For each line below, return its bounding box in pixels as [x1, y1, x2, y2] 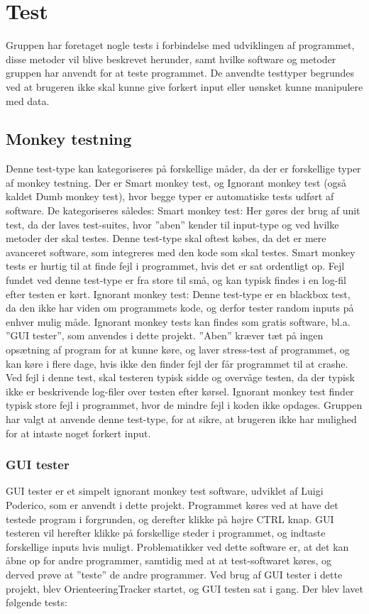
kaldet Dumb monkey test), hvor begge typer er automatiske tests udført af [6, 189, 334, 204]
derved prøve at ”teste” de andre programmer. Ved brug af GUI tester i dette [6, 566, 343, 581]
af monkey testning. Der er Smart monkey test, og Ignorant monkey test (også [6, 175, 347, 190]
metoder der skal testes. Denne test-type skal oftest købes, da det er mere [6, 231, 326, 246]
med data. [6, 93, 50, 108]
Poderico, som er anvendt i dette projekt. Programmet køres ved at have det [6, 497, 338, 512]
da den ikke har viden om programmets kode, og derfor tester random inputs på [6, 300, 354, 315]
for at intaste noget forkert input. [6, 425, 151, 440]
